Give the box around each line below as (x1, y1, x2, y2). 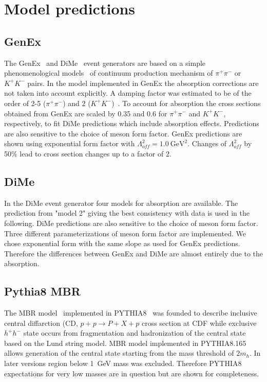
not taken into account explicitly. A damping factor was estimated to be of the (4, 88, 252, 98)
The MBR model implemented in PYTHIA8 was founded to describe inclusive (4, 307, 257, 318)
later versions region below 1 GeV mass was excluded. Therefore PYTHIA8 (4, 358, 242, 369)
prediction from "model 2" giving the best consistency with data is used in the (4, 207, 250, 218)
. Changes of (187, 138, 227, 149)
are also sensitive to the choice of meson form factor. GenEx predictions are (4, 128, 242, 138)
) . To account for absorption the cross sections (111, 97, 261, 108)
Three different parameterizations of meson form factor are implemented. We (4, 228, 246, 238)
